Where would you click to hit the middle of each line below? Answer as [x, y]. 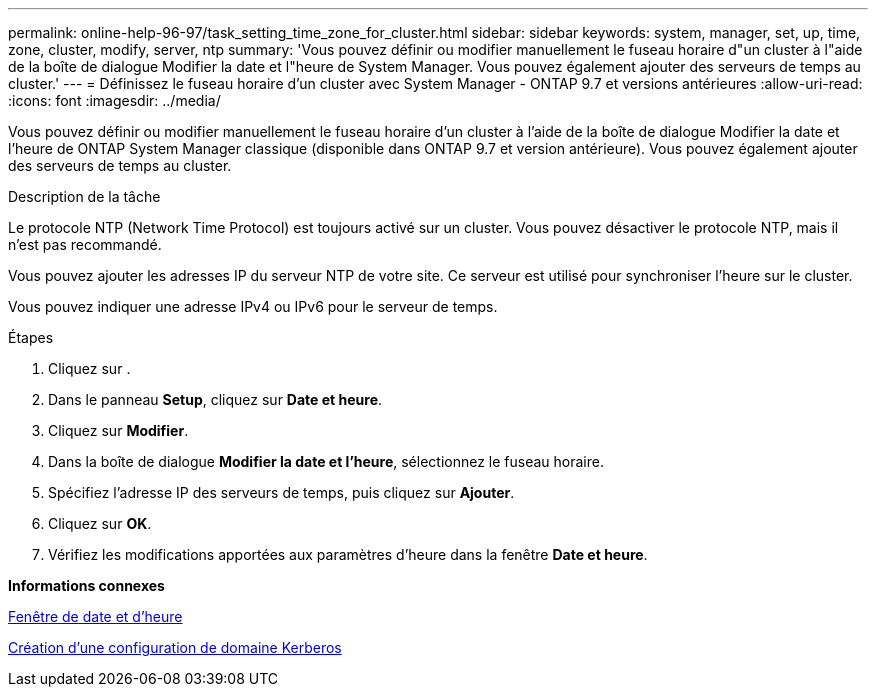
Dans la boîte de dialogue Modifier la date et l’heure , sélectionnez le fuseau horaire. [326, 461]
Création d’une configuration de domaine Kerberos [175, 647]
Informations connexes [86, 585]
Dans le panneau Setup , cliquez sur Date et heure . [215, 399]
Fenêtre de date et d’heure [95, 616]
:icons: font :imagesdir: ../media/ [114, 100]
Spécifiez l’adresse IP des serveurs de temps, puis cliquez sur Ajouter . [281, 492]
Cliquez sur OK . [100, 523]
